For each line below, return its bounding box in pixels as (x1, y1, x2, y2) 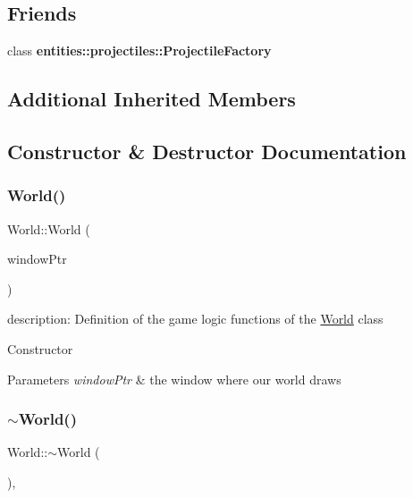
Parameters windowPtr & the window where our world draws (7, 369, 341, 388)
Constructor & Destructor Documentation (7, 137, 407, 165)
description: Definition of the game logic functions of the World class (7, 309, 383, 328)
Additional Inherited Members (7, 85, 296, 113)
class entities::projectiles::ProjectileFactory (7, 41, 272, 60)
